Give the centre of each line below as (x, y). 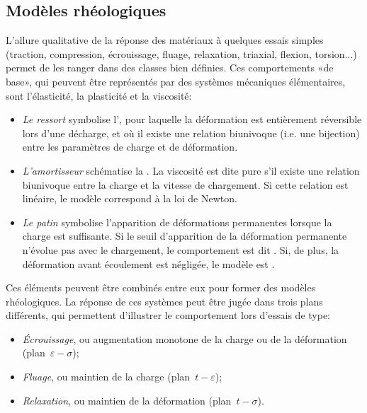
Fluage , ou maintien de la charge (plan (106, 377)
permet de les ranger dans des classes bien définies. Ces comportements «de (170, 68)
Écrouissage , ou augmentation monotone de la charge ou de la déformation (185, 338)
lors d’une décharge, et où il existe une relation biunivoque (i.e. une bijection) (191, 133)
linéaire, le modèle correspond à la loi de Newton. (130, 198)
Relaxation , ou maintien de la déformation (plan (127, 400)
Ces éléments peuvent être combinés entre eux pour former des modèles (161, 287)
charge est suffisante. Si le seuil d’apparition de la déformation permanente (185, 236)
